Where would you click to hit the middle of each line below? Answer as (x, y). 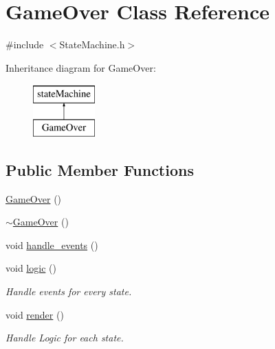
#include (25, 44)
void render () (35, 314)
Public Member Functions (100, 169)
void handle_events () (52, 245)
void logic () (31, 268)
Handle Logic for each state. (65, 338)
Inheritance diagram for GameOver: (81, 67)
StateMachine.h (92, 44)
